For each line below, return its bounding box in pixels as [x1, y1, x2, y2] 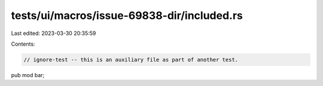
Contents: [11, 40, 35, 47]
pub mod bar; [11, 71, 45, 78]
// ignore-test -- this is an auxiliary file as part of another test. [23, 56, 239, 63]
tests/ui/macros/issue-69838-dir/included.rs [11, 9, 243, 22]
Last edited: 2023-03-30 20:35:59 [11, 30, 96, 37]
